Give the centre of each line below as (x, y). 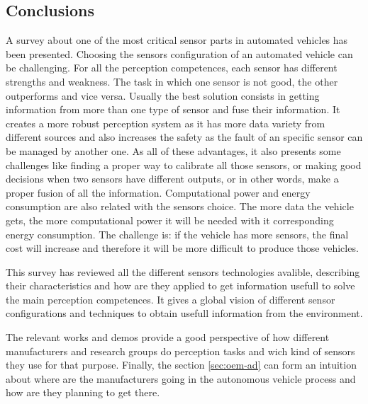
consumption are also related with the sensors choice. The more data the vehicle (180, 206)
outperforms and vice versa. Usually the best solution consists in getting (163, 95)
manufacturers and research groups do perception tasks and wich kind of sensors (180, 351)
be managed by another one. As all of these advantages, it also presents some (173, 150)
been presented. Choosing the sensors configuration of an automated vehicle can (179, 53)
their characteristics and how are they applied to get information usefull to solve (180, 285)
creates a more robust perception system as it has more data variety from (166, 123)
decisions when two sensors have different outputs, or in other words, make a (172, 179)
